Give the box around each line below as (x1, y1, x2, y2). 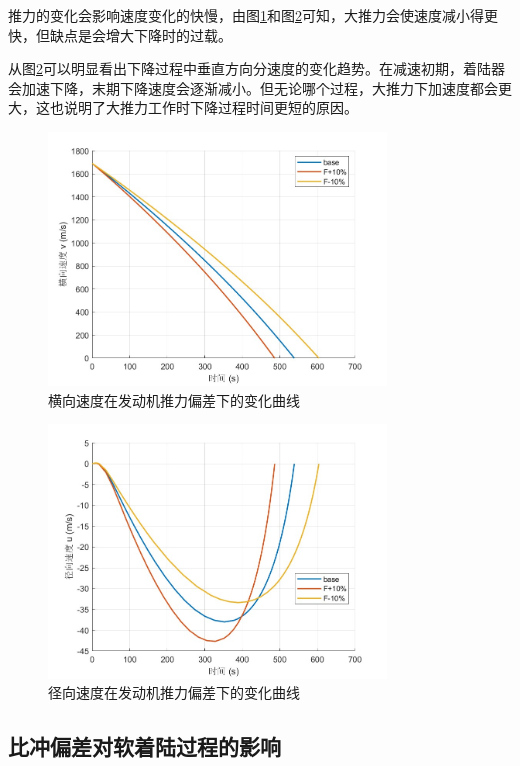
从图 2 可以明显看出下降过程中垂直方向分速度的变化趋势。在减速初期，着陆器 (8, 58, 505, 79)
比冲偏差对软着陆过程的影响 (8, 731, 281, 762)
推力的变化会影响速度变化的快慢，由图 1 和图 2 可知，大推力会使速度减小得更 (8, 5, 498, 25)
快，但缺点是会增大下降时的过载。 (8, 24, 232, 45)
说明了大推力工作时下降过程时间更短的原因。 (63, 97, 358, 118)
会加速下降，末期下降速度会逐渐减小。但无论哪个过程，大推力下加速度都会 (8, 77, 498, 98)
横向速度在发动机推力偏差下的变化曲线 (48, 389, 300, 410)
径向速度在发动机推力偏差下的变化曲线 (48, 682, 300, 703)
